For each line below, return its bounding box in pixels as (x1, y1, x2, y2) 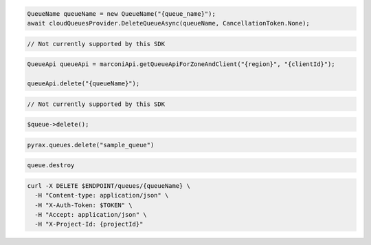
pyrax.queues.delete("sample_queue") (27, 141, 155, 149)
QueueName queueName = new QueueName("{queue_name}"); (27, 10, 216, 17)
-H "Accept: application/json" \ (34, 211, 147, 218)
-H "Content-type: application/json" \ (34, 191, 169, 200)
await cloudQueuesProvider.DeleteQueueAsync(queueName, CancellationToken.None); (27, 19, 311, 27)
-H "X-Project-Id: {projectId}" (34, 220, 144, 228)
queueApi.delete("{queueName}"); (27, 79, 140, 87)
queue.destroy (27, 162, 75, 169)
